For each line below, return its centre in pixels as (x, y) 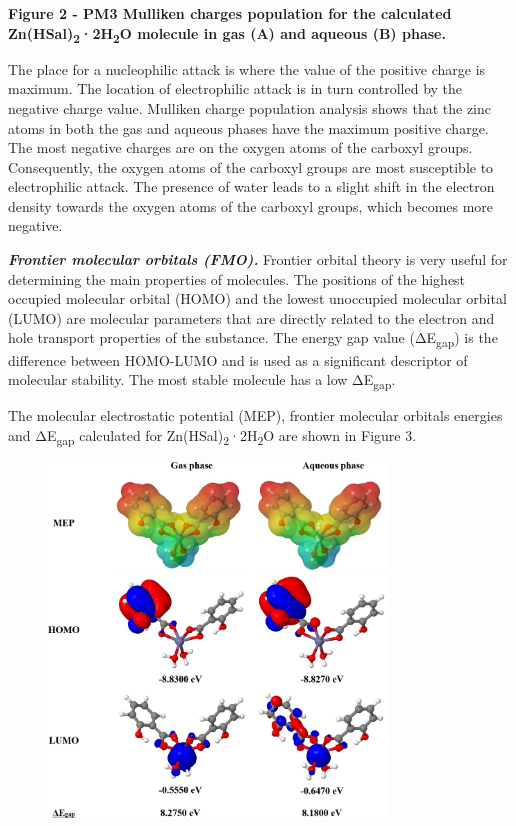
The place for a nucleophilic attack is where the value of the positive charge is (247, 68)
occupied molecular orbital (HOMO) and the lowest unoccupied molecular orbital (257, 298)
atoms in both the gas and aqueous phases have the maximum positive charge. (248, 127)
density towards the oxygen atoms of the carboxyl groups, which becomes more (251, 205)
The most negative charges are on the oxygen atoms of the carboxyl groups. (240, 147)
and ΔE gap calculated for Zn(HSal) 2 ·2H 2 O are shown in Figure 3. (212, 436)
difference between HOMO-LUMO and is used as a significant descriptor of (238, 359)
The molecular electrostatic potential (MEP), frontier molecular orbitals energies (255, 415)
